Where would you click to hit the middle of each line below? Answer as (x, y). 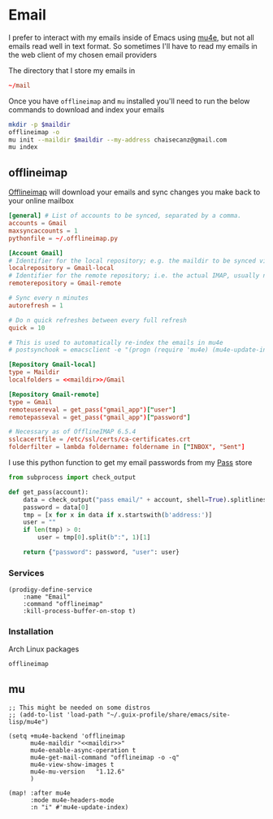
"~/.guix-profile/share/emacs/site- (169, 715)
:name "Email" (47, 597)
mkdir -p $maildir (39, 124)
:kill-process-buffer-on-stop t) (80, 612)
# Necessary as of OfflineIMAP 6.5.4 (72, 432)
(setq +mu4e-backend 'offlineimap (67, 736)
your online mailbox (41, 201)
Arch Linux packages (44, 649)
